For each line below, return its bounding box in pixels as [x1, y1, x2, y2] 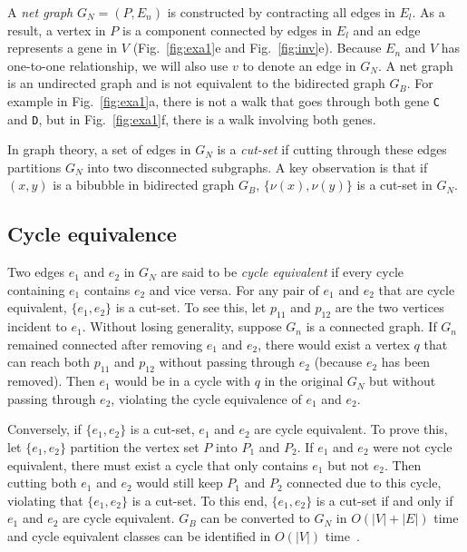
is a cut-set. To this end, [131, 490, 268, 509]
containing [7, 280, 65, 299]
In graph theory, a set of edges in [7, 140, 191, 159]
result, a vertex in [7, 20, 106, 39]
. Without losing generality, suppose [82, 317, 282, 336]
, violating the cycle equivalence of [111, 389, 302, 408]
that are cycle [378, 280, 455, 299]
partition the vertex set [70, 438, 199, 457]
